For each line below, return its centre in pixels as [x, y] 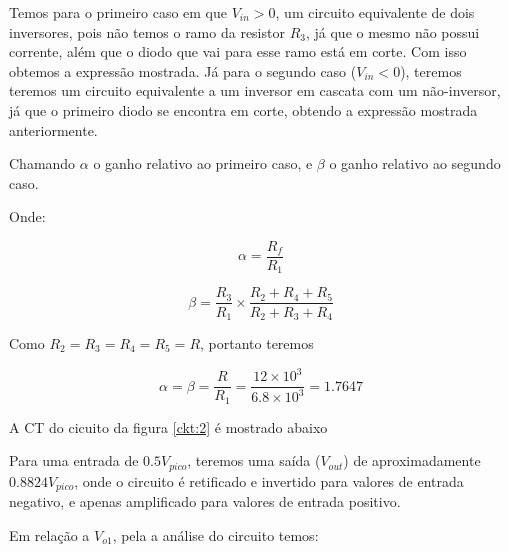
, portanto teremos [257, 342]
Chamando [42, 163]
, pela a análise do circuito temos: [215, 534]
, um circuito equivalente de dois [375, 12]
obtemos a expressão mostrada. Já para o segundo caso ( [183, 70]
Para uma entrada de [74, 460]
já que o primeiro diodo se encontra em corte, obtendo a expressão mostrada [243, 109]
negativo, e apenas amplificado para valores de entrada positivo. [205, 501]
